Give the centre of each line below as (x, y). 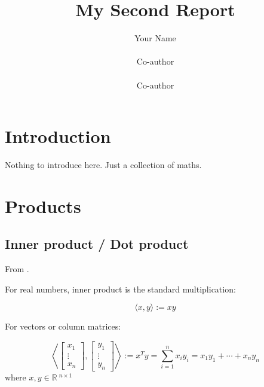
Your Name (155, 38)
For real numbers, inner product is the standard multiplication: (120, 289)
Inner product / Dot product (97, 244)
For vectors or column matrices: (63, 326)
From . (17, 269)
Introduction (58, 136)
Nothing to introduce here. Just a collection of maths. (103, 165)
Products (43, 205)
